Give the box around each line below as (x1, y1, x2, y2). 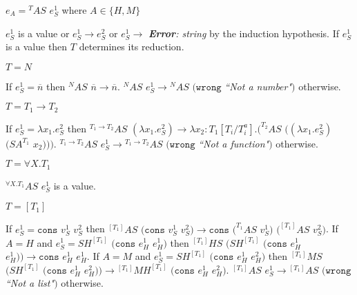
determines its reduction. (79, 39, 184, 54)
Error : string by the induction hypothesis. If (148, 26, 340, 40)
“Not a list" (6, 276, 55, 290)
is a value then (6, 39, 68, 54)
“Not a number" (224, 79, 292, 93)
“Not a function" (198, 136, 269, 150)
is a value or (17, 26, 70, 40)
